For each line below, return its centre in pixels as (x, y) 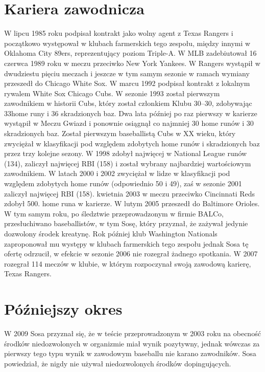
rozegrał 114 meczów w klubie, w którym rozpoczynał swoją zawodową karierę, (128, 263)
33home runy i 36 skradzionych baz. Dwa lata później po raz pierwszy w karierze (131, 113)
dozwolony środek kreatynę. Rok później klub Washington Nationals (111, 233)
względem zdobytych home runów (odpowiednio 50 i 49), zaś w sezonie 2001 (123, 183)
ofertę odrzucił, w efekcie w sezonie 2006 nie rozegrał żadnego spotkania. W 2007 (131, 254)
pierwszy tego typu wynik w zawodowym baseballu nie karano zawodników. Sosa (130, 353)
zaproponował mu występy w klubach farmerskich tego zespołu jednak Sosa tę (126, 243)
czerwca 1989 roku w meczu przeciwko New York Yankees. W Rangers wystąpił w (132, 63)
